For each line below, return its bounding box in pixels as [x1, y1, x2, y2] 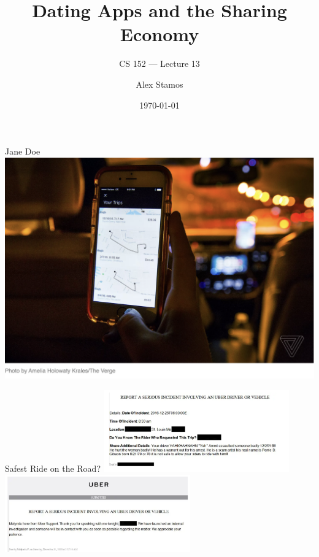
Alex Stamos [136, 77, 183, 90]
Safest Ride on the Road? [5, 461, 101, 474]
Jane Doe [5, 145, 40, 158]
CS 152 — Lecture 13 [119, 57, 200, 70]
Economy [120, 21, 199, 47]
